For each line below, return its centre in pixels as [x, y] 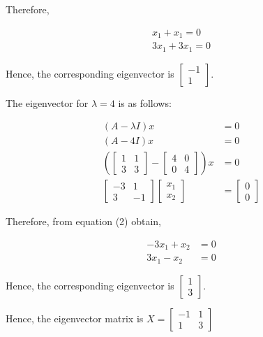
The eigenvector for [47, 102]
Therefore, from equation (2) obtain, [83, 221]
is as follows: [145, 102]
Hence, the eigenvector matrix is [75, 318]
